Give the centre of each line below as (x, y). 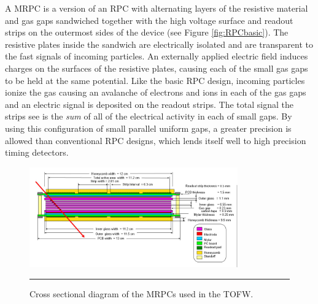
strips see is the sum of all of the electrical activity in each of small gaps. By (149, 116)
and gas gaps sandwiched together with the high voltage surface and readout (149, 20)
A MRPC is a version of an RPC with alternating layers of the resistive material (157, 8)
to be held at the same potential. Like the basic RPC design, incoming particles (155, 80)
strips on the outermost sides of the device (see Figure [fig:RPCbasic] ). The (147, 32)
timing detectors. (37, 152)
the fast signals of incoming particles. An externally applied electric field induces (157, 56)
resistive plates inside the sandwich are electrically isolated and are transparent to (159, 44)
